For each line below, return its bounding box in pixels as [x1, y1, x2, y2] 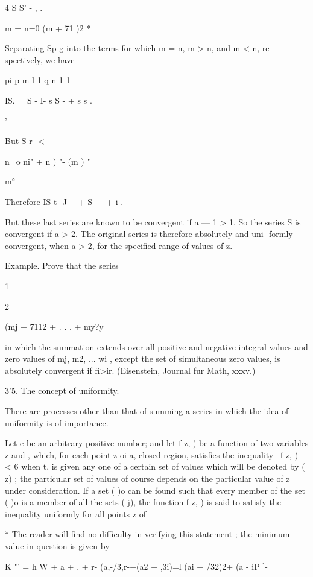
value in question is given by [5, 540, 110, 552]
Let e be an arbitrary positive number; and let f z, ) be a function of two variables [5, 437, 309, 449]
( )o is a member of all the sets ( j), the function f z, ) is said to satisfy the [5, 496, 281, 508]
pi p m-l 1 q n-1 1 [5, 74, 71, 86]
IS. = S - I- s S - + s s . [5, 93, 92, 106]
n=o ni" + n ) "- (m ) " [5, 154, 90, 167]
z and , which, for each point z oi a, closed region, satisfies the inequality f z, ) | [5, 448, 303, 461]
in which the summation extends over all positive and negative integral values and [5, 340, 308, 353]
